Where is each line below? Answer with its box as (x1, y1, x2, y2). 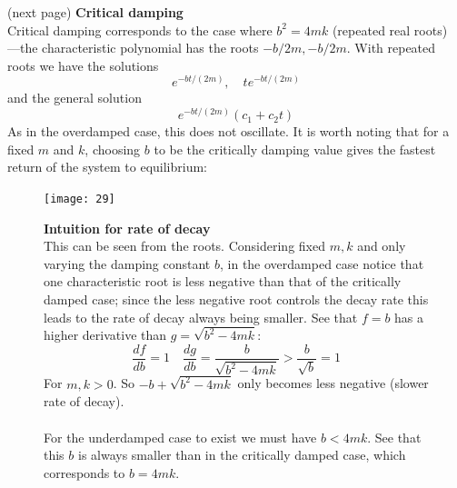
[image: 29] (44, 192, 115, 205)
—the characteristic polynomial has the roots (7, 38, 259, 57)
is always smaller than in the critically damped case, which (77, 445, 406, 464)
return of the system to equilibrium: (7, 157, 208, 176)
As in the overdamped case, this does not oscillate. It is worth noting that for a (7, 122, 450, 141)
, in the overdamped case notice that (219, 254, 424, 273)
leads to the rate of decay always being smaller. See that (44, 307, 358, 326)
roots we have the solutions (7, 55, 159, 75)
